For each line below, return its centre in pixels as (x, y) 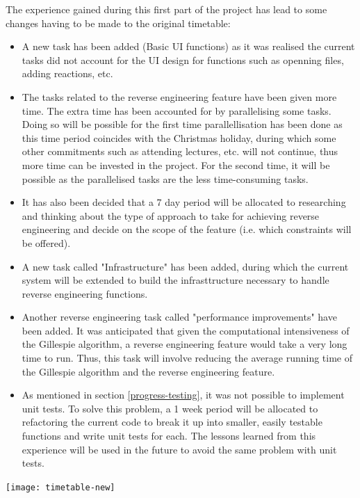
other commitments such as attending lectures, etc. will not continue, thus (180, 151)
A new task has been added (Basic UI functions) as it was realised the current (188, 46)
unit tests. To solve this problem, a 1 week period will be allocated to (170, 408)
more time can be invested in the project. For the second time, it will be (176, 164)
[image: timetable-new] (60, 487)
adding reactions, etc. (67, 73)
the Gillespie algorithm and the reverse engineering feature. (148, 371)
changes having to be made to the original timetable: (118, 23)
